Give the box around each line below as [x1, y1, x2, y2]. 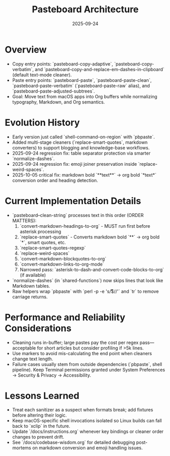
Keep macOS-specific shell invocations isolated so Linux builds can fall [12, 418, 162, 424]
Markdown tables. [12, 283, 51, 289]
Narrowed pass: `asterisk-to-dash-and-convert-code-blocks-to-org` [19, 266, 164, 272]
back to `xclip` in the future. [12, 423, 70, 429]
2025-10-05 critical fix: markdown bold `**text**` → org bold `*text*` [12, 171, 157, 178]
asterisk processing [19, 228, 62, 234]
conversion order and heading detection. [12, 177, 98, 183]
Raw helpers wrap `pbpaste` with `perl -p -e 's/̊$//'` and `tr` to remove [12, 288, 159, 294]
